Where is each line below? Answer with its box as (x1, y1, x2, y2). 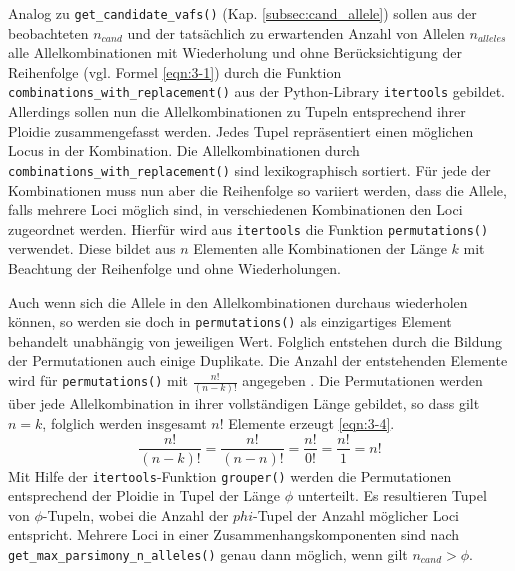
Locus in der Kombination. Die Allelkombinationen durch (8, 140, 360, 161)
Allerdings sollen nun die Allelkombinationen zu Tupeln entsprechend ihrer (8, 101, 466, 122)
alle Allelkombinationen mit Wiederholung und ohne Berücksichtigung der (8, 42, 462, 63)
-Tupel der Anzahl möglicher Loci (253, 504, 459, 525)
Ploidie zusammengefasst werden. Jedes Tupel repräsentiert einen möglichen (8, 120, 474, 141)
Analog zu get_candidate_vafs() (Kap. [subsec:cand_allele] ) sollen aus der (8, 3, 477, 23)
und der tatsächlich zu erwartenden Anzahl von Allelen (127, 22, 465, 43)
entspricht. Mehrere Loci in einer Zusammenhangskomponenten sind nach (8, 524, 459, 545)
